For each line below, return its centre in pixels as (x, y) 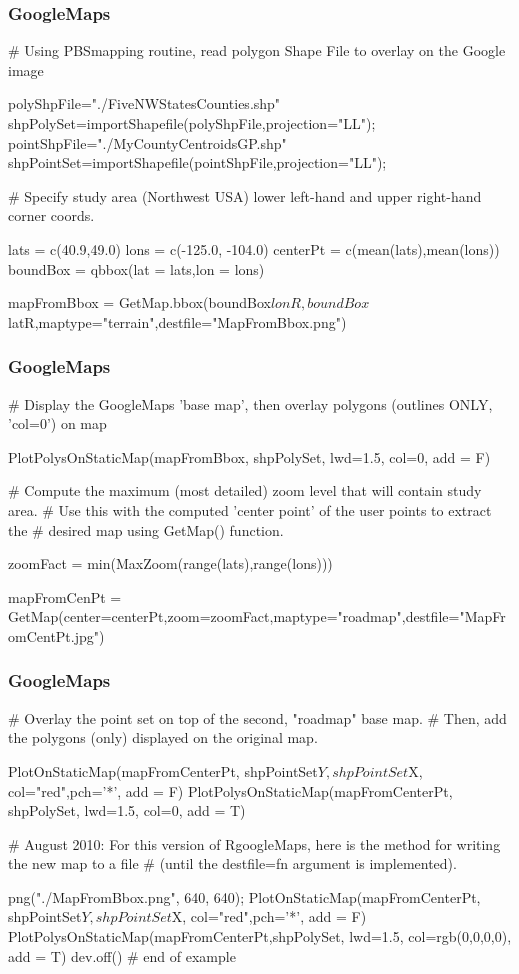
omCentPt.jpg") (56, 635)
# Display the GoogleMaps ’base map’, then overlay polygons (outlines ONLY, (250, 403)
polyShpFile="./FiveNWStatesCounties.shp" (144, 103)
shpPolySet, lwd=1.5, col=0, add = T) (127, 810)
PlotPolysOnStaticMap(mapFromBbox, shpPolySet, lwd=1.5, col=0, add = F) (249, 456)
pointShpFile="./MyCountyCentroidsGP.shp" (147, 142)
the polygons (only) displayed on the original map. (163, 737)
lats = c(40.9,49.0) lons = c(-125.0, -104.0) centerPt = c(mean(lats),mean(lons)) (254, 248)
